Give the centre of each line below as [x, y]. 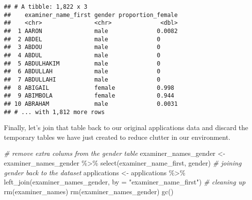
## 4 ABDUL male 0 [82, 55]
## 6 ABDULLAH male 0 [82, 72]
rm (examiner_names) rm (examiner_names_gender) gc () [89, 191]
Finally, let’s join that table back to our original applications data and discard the [126, 127]
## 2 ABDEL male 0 [82, 39]
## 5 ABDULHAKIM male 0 [82, 63]
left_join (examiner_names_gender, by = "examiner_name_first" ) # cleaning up [125, 182]
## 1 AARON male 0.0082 [91, 31]
